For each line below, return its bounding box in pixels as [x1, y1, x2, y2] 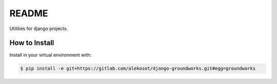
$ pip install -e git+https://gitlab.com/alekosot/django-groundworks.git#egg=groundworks [20, 66, 256, 71]
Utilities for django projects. [9, 25, 68, 32]
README [9, 8, 48, 19]
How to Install [9, 39, 54, 47]
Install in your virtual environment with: [9, 52, 92, 58]
